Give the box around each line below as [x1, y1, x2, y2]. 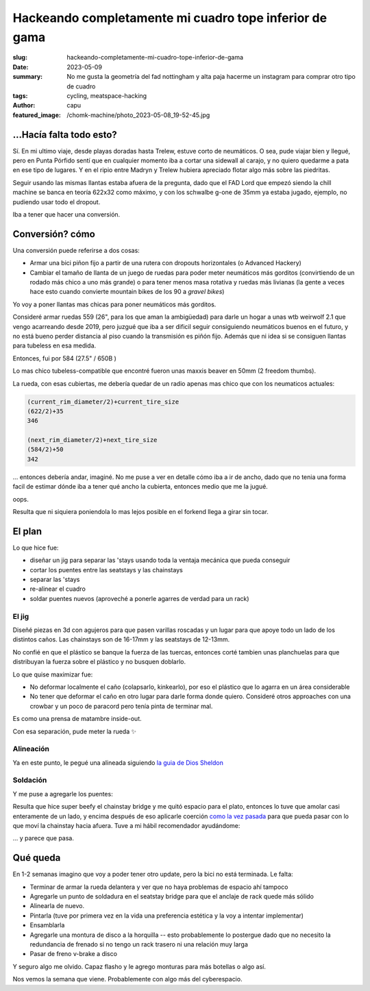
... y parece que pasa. [12, 834, 75, 842]
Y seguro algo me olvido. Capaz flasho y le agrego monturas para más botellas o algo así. [12, 962, 267, 970]
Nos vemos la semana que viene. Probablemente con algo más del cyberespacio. [12, 975, 243, 983]
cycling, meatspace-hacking [66, 91, 147, 99]
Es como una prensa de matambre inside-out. [12, 715, 142, 723]
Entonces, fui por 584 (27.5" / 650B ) [12, 354, 116, 363]
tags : [12, 91, 28, 99]
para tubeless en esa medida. [12, 341, 97, 350]
